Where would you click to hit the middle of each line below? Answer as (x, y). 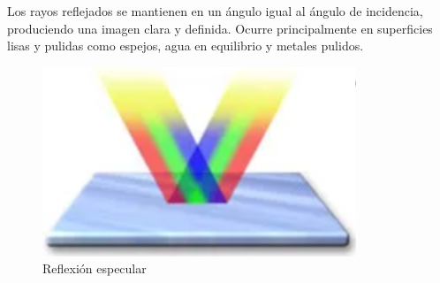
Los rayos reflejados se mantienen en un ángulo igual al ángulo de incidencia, (215, 11)
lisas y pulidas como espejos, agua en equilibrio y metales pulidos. (186, 46)
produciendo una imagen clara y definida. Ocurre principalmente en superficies (220, 28)
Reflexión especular (95, 268)
